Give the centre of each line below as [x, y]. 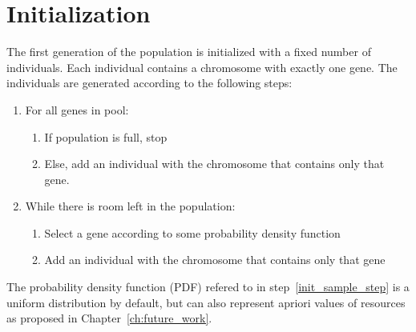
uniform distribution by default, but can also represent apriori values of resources [206, 302]
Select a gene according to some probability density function [192, 232]
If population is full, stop [106, 136]
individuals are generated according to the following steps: [149, 83]
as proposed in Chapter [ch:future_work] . [109, 318]
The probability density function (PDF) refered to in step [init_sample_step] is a [208, 287]
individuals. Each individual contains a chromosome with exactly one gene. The [202, 67]
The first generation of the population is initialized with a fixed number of [189, 52]
